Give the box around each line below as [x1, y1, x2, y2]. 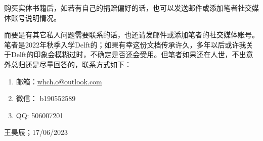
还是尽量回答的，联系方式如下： [25, 59, 131, 69]
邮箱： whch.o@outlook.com [16, 76, 102, 86]
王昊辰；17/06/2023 [4, 127, 68, 137]
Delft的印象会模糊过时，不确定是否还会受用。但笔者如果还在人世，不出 [11, 49, 246, 60]
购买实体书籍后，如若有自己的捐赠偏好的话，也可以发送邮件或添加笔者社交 [4, 3, 252, 13]
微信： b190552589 [16, 93, 76, 104]
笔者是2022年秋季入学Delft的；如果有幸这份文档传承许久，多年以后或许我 [4, 39, 246, 50]
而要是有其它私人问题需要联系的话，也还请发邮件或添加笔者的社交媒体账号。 [4, 29, 259, 40]
